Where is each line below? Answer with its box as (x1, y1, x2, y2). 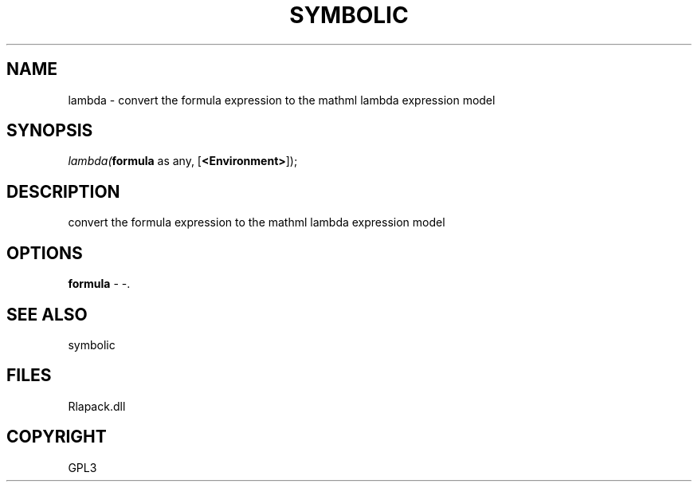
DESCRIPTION (6, 181, 120, 202)
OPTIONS (6, 242, 83, 263)
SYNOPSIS (6, 120, 93, 141)
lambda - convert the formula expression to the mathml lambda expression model (68, 92, 496, 107)
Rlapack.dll (68, 399, 126, 413)
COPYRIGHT (6, 427, 107, 447)
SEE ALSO (6, 304, 88, 325)
